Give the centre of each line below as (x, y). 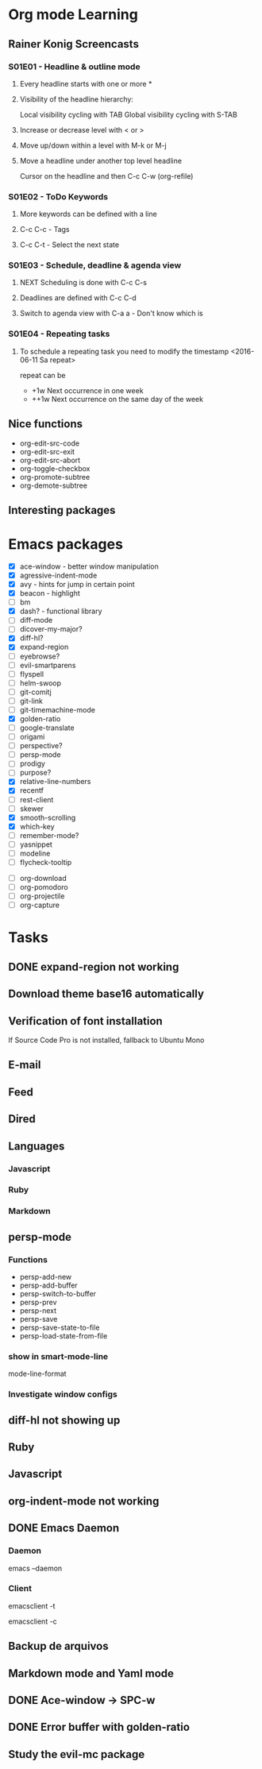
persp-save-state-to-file (60, 1327)
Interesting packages (62, 510)
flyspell (32, 674)
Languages (37, 1146)
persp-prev (38, 1302)
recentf (31, 790)
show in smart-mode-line (58, 1356)
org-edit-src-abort (50, 460)
